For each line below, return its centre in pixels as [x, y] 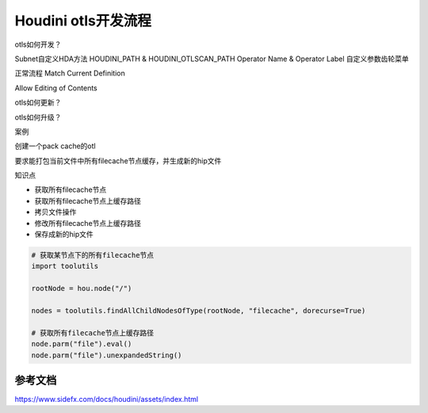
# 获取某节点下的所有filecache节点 [93, 255]
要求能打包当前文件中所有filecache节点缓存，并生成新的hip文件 [118, 161]
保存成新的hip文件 [64, 235]
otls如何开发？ [38, 44]
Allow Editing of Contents [56, 88]
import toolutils [65, 266]
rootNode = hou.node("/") [82, 289]
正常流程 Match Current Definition [70, 73]
